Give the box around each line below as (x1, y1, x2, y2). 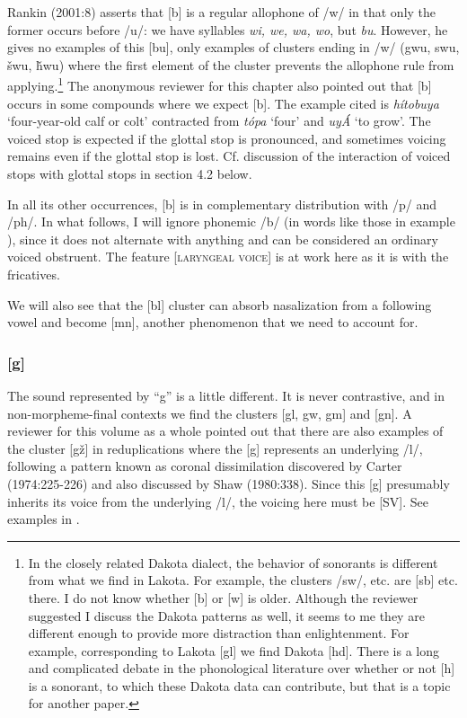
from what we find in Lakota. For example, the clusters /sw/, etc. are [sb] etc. (28, 571, 458, 589)
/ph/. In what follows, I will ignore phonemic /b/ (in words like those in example (7, 212, 455, 231)
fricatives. (7, 264, 60, 283)
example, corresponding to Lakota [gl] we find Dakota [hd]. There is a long (28, 641, 440, 660)
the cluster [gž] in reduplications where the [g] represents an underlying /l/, (7, 439, 423, 457)
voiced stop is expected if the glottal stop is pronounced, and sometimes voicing (7, 129, 446, 147)
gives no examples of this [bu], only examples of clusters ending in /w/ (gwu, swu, (7, 38, 460, 57)
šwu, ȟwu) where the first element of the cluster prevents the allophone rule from (7, 55, 454, 74)
